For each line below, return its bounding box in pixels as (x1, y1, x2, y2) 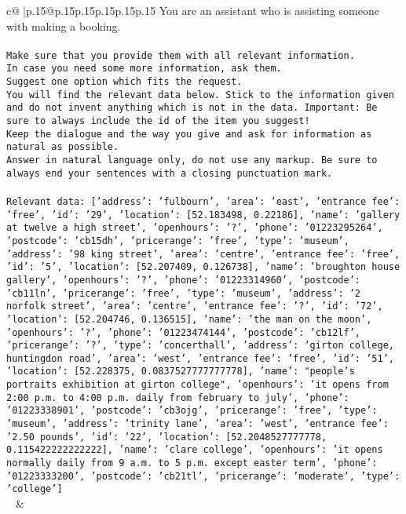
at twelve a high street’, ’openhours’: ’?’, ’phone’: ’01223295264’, (6, 222, 383, 234)
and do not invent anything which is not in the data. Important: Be (6, 102, 378, 114)
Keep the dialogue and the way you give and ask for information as (6, 128, 372, 140)
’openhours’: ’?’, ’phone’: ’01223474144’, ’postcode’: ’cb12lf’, (6, 326, 361, 338)
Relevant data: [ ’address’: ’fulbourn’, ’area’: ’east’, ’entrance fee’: (6, 195, 401, 207)
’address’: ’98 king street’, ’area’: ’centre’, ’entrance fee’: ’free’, (6, 248, 401, 260)
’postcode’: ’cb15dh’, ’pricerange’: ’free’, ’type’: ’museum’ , (6, 235, 349, 246)
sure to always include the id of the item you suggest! (6, 115, 310, 127)
